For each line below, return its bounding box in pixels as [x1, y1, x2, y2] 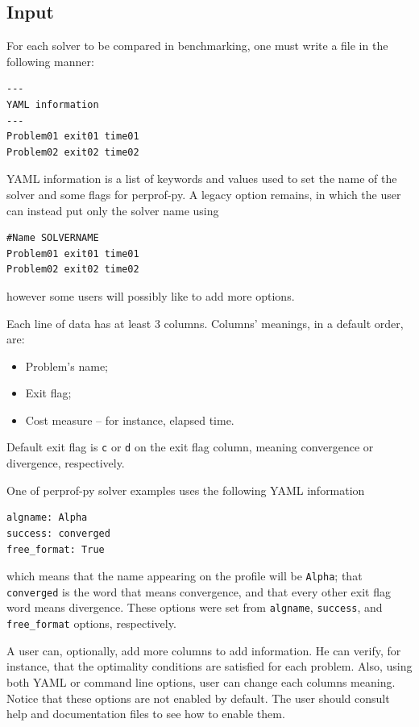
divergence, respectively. [6, 455, 125, 472]
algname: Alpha [6, 512, 88, 524]
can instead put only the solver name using [6, 201, 219, 218]
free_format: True [6, 543, 105, 555]
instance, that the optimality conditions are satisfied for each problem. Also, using [6, 658, 413, 675]
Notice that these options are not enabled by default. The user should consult [6, 689, 390, 706]
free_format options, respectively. [6, 615, 176, 632]
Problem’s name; [25, 357, 108, 374]
